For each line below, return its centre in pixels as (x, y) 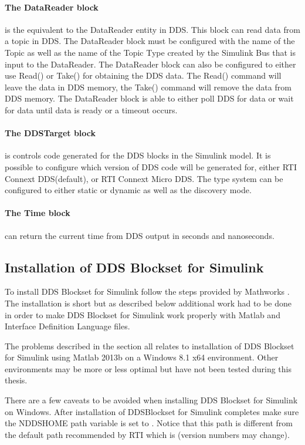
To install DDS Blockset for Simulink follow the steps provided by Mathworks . (147, 291)
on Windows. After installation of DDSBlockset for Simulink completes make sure (152, 411)
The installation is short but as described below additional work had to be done (148, 303)
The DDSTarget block (50, 133)
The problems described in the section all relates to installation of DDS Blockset (150, 345)
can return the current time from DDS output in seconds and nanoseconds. (140, 235)
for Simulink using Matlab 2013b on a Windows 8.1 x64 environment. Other (142, 357)
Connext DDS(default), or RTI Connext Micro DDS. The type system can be (144, 178)
